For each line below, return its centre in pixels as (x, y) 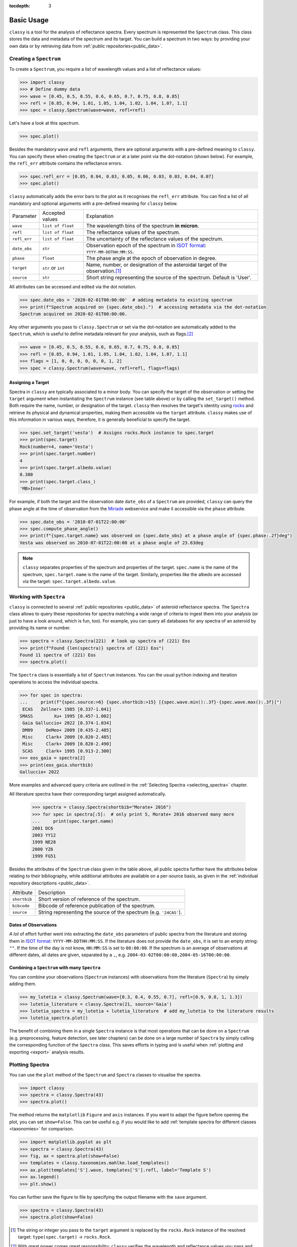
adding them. (23, 984)
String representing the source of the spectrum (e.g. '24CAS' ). (110, 912)
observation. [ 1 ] (104, 271)
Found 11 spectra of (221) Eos (58, 655)
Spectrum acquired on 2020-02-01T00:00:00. (74, 314)
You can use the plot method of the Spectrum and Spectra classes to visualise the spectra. (105, 1074)
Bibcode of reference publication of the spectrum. (97, 906)
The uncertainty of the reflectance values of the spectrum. (155, 239)
